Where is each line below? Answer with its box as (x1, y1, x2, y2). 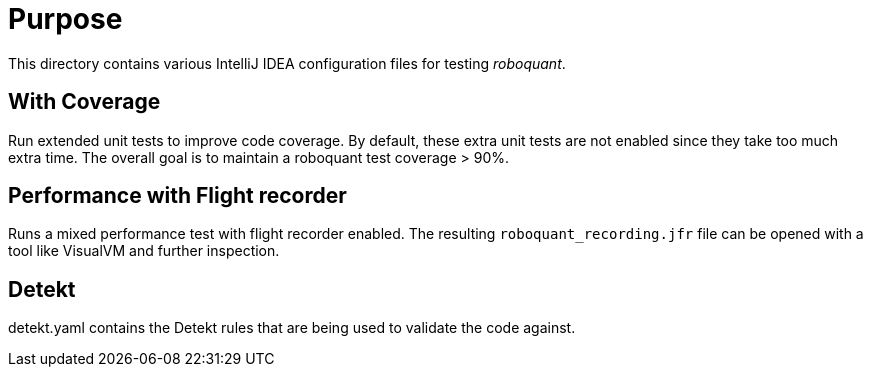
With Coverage (8, 89, 161, 115)
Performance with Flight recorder (8, 183, 347, 209)
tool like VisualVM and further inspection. (8, 242, 280, 260)
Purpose (8, 2, 123, 36)
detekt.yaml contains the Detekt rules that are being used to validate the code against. (8, 319, 576, 337)
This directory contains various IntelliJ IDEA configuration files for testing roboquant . (8, 54, 566, 72)
